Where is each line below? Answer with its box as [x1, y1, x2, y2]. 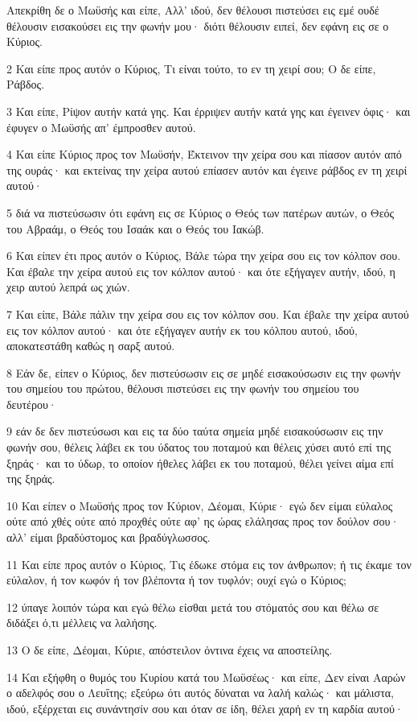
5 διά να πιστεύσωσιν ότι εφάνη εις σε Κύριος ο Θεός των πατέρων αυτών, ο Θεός [6, 204, 395, 221]
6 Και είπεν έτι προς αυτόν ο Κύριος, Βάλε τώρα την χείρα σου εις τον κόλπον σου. [6, 247, 401, 264]
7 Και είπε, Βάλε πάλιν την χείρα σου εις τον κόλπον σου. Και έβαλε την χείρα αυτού [6, 305, 409, 322]
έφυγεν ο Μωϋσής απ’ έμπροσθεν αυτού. [6, 118, 196, 135]
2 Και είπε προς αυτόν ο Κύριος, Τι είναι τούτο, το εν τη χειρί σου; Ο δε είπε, [6, 60, 376, 76]
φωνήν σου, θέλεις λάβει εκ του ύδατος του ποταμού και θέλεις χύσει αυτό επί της [6, 439, 391, 456]
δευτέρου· [6, 395, 57, 412]
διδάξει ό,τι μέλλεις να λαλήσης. [6, 614, 158, 631]
